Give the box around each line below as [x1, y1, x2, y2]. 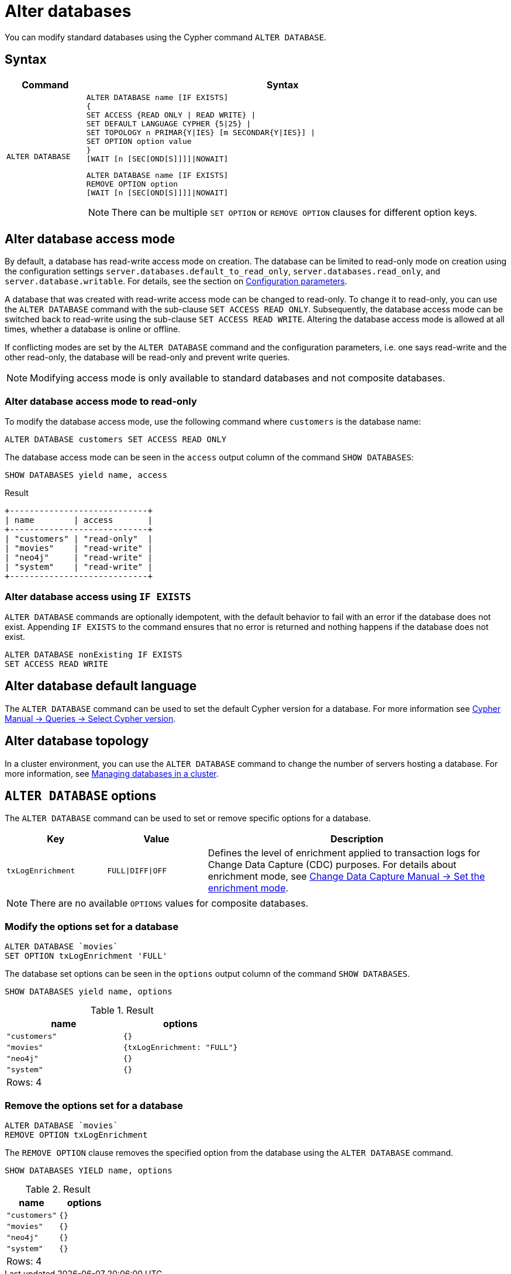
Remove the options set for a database [5, 1099, 184, 1111]
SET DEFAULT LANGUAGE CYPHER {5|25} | [86, 119, 251, 128]
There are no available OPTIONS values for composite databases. [30, 897, 309, 910]
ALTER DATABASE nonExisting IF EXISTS [5, 649, 182, 659]
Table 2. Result [25, 1183, 91, 1195]
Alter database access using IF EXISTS [5, 590, 191, 602]
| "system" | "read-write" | [5, 562, 153, 572]
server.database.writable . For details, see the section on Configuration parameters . [5, 276, 347, 287]
